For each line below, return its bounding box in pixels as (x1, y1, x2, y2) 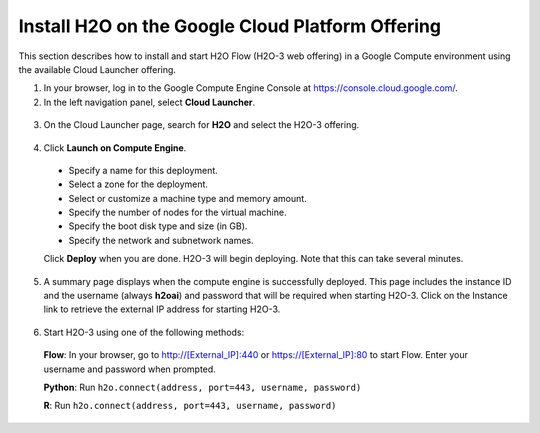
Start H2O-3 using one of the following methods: (43, 326, 245, 338)
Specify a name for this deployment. (68, 164, 219, 176)
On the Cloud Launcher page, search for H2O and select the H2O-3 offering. (43, 119, 360, 131)
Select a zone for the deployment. (68, 178, 209, 190)
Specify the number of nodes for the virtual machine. (68, 206, 287, 219)
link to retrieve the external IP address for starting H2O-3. (43, 303, 281, 315)
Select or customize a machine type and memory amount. (68, 192, 307, 204)
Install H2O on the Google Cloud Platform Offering (18, 15, 442, 37)
